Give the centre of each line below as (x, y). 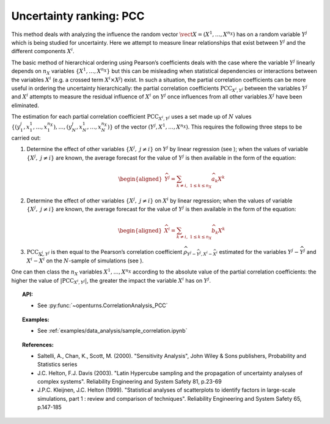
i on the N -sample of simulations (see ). (93, 260)
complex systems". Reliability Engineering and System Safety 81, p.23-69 (130, 382)
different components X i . (43, 51)
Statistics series (57, 365)
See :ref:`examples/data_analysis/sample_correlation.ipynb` (112, 331)
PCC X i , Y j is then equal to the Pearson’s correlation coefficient (105, 253)
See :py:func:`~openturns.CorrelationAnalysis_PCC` (103, 305)
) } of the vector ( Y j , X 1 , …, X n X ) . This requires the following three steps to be (205, 127)
